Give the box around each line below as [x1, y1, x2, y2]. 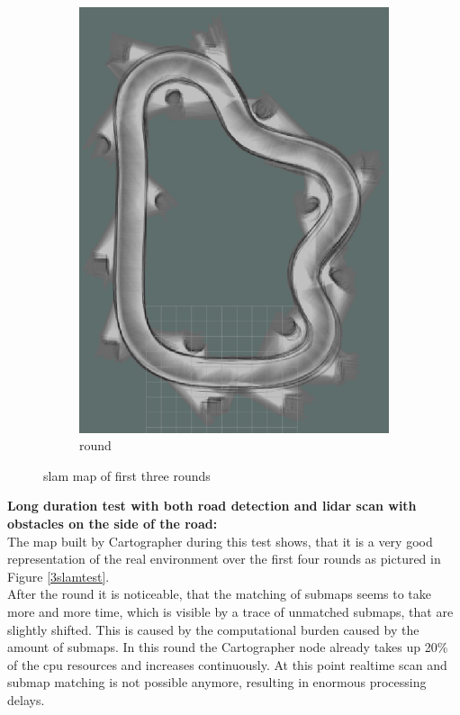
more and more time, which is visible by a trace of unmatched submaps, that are [7, 602, 454, 620]
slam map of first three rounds [43, 466, 211, 484]
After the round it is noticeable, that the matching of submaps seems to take [7, 584, 431, 603]
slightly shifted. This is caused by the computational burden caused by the [7, 620, 419, 638]
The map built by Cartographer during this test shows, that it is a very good [7, 531, 433, 550]
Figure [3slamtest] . [7, 566, 110, 585]
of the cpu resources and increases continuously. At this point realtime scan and [7, 655, 447, 674]
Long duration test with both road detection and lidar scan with [7, 496, 417, 515]
